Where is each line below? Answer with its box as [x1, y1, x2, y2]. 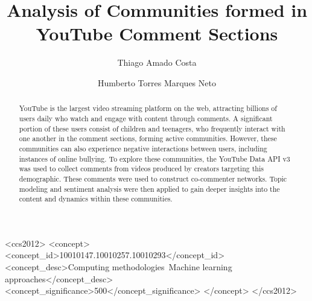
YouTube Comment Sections [36, 21, 278, 46]
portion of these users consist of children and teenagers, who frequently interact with [19, 123, 285, 133]
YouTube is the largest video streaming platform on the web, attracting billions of [19, 103, 277, 113]
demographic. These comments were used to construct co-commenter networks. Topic [19, 173, 287, 183]
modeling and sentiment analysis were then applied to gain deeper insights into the [19, 183, 280, 194]
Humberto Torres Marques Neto [98, 76, 216, 89]
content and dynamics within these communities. [19, 194, 173, 204]
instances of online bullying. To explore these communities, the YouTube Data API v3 [19, 153, 290, 163]
